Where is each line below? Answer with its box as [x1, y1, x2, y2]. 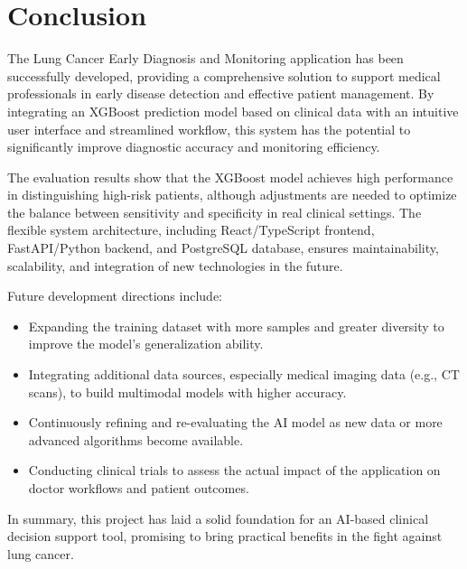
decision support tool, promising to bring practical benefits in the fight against [7, 527, 443, 546]
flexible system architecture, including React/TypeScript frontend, [7, 220, 375, 239]
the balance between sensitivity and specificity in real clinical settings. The [7, 202, 422, 221]
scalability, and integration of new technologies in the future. [7, 256, 343, 275]
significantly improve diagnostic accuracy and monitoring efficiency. [7, 137, 380, 156]
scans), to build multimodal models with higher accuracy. [28, 382, 347, 401]
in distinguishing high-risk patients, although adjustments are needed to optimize [7, 185, 457, 204]
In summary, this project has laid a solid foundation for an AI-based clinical [7, 508, 429, 527]
